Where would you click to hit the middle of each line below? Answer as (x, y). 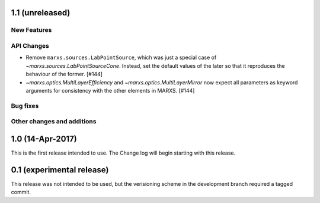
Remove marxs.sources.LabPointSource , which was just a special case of (121, 58)
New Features (31, 30)
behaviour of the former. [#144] (64, 74)
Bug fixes (25, 106)
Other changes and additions (54, 122)
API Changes (30, 45)
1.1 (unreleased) (41, 13)
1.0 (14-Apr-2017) (44, 139)
